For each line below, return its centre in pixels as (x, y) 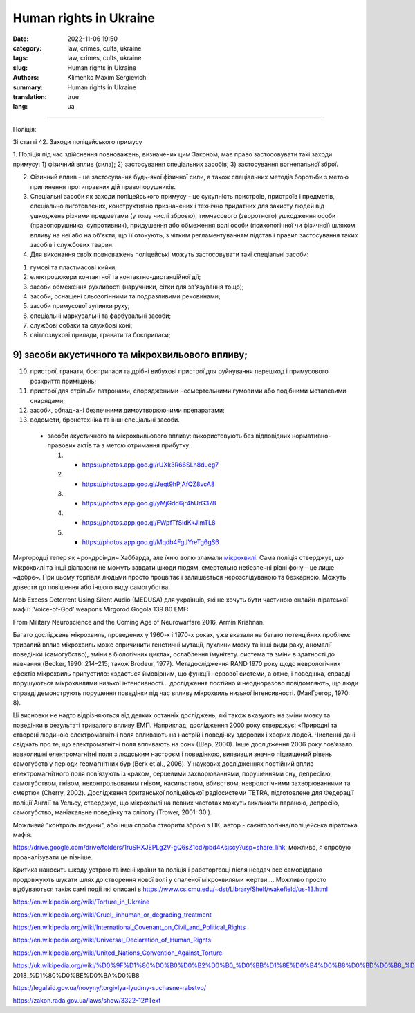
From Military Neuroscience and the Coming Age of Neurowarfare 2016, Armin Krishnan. (139, 622)
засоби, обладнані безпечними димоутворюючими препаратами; (127, 410)
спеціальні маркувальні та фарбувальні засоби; (101, 316)
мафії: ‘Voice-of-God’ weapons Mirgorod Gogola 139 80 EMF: (101, 609)
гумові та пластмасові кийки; (74, 267)
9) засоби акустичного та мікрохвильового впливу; (130, 355)
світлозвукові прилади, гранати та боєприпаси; (100, 335)
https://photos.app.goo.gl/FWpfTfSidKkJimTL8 (149, 523)
